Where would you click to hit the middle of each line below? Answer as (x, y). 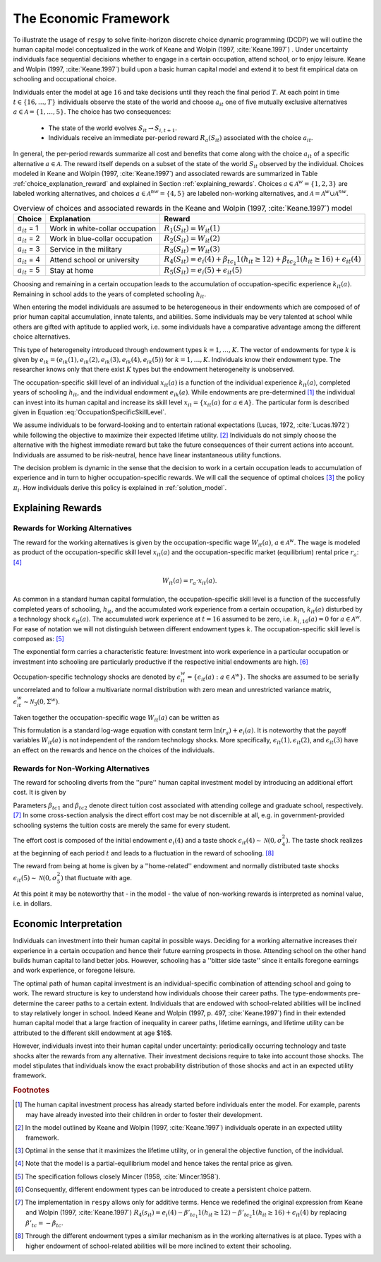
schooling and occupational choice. (65, 79)
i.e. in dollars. (32, 904)
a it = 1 (28, 228)
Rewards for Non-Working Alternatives (81, 769)
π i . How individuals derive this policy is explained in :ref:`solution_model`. (120, 488)
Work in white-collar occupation (103, 228)
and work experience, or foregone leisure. (74, 970)
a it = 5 (29, 271)
